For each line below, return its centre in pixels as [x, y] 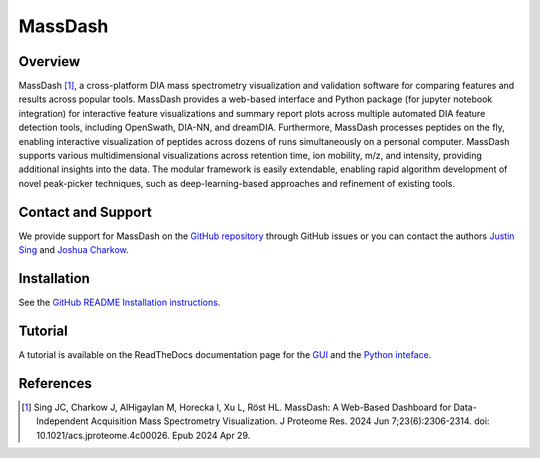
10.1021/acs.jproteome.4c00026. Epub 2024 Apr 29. [143, 435]
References [55, 383]
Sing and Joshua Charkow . [73, 250]
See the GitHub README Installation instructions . [119, 302]
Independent [62, 421]
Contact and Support [85, 211]
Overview [49, 61]
